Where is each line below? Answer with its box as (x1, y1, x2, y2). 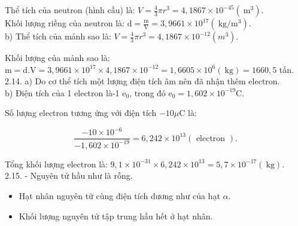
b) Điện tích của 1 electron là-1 (5, 86, 120, 99)
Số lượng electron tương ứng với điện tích (5, 106, 157, 119)
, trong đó (129, 86, 166, 99)
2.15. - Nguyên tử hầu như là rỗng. (5, 169, 133, 182)
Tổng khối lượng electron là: (5, 157, 108, 170)
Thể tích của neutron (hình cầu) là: (5, 4, 135, 16)
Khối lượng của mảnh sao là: (5, 51, 110, 63)
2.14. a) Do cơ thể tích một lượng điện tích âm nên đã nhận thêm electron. (5, 75, 280, 87)
